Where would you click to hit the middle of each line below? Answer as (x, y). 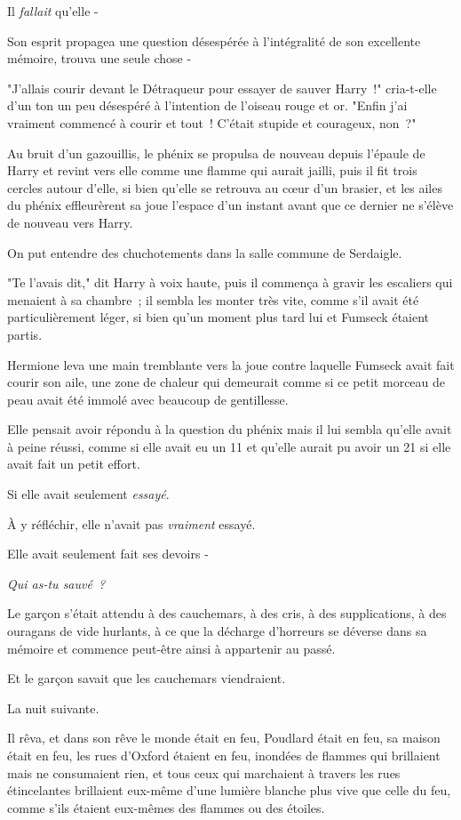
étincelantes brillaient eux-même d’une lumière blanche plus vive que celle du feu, (229, 790)
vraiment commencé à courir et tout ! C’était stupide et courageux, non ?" (212, 122)
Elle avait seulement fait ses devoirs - (108, 554)
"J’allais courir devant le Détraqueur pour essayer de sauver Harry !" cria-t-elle (222, 88)
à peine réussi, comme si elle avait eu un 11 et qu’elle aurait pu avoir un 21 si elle (229, 446)
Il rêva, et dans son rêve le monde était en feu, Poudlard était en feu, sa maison (224, 738)
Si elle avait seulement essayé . (88, 494)
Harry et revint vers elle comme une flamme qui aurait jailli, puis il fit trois (212, 170)
